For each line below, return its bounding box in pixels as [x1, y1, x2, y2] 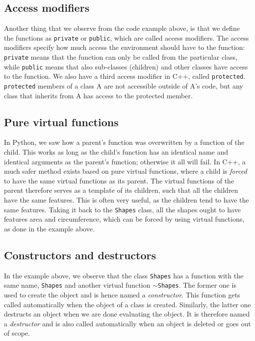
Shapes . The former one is [157, 280, 236, 290]
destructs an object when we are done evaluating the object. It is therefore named [4, 309, 250, 319]
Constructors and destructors [4, 247, 156, 262]
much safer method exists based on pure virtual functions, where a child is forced [4, 166, 247, 176]
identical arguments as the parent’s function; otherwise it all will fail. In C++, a [4, 156, 246, 166]
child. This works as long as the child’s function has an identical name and [4, 147, 229, 157]
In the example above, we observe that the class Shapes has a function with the [4, 270, 244, 280]
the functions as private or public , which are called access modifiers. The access [4, 32, 249, 43]
